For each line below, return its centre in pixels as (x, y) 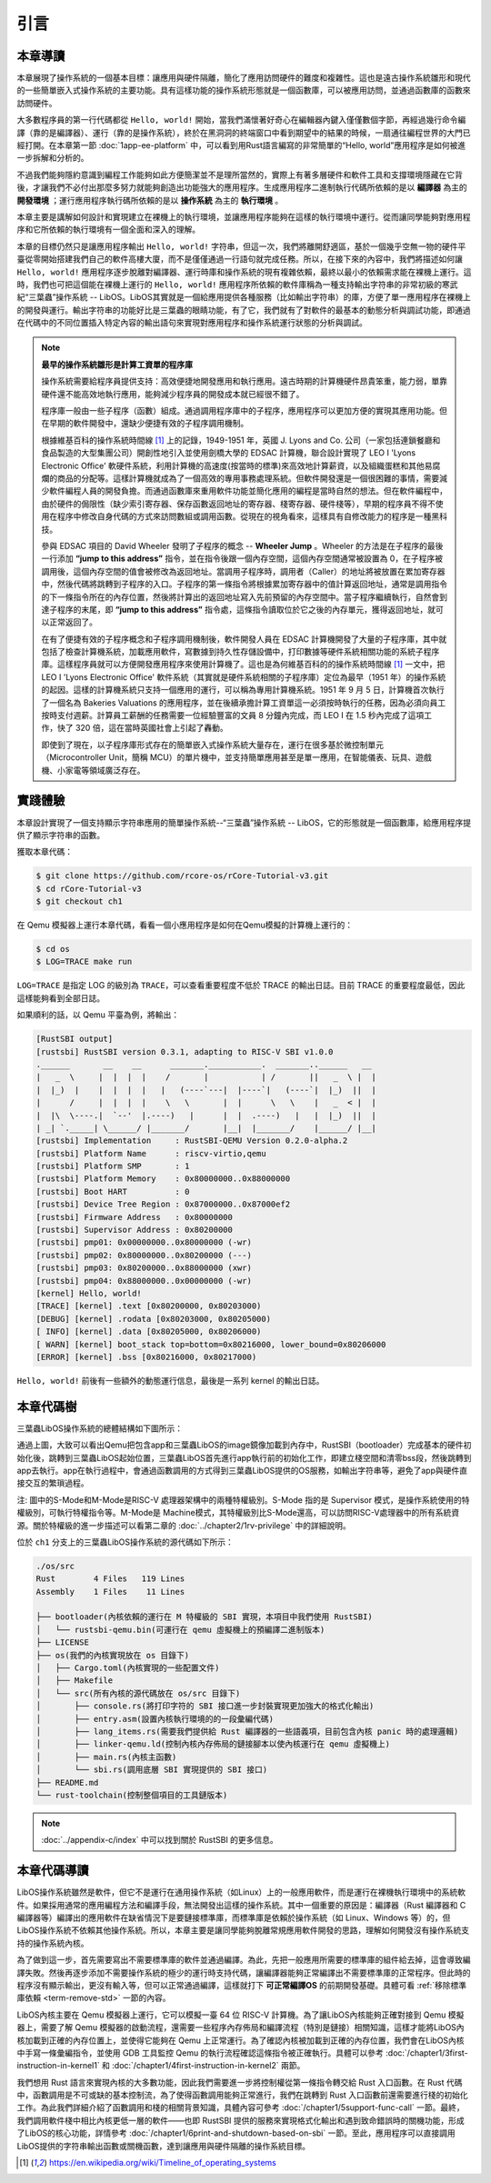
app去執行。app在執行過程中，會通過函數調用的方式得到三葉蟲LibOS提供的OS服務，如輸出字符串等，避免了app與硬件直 (242, 1470)
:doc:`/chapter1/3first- (426, 2053)
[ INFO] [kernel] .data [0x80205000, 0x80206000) (149, 1332)
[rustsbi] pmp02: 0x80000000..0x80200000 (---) (144, 1255)
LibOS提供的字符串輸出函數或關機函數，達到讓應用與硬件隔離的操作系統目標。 (164, 2146)
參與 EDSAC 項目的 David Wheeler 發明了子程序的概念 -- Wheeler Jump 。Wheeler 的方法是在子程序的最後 (242, 546)
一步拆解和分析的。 (53, 158)
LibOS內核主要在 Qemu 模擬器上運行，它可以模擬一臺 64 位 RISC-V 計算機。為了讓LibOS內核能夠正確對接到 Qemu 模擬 (240, 2015)
